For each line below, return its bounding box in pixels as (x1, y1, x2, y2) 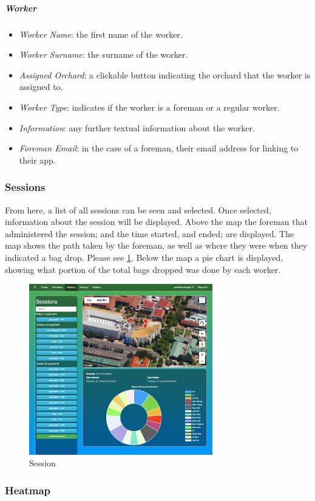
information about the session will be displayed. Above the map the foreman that (5, 215, 308, 228)
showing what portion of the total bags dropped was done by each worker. (5, 263, 281, 275)
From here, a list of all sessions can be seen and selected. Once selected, (5, 203, 271, 216)
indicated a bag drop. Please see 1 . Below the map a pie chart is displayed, (5, 250, 283, 263)
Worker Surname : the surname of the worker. (19, 48, 188, 61)
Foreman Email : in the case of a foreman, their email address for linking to (19, 142, 299, 154)
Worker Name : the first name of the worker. (19, 27, 183, 40)
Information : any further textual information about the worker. (19, 121, 255, 134)
